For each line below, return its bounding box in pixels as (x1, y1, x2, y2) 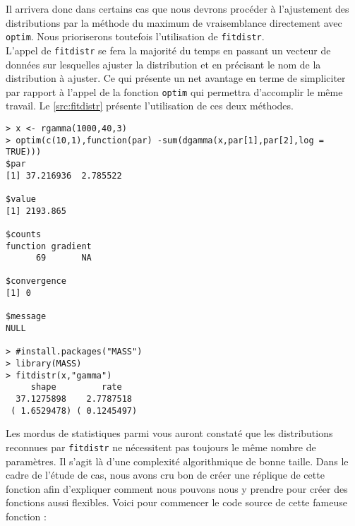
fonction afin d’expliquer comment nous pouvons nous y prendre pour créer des (6, 481, 348, 496)
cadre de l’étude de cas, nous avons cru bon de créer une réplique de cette (6, 467, 325, 482)
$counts (6, 229, 42, 239)
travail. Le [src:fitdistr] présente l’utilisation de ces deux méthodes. (6, 98, 294, 113)
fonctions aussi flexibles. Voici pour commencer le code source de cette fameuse (6, 495, 347, 510)
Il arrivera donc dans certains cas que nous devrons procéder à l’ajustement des (6, 1, 349, 16)
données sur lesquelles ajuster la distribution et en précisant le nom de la (6, 56, 321, 71)
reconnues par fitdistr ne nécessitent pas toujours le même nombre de (6, 439, 316, 454)
